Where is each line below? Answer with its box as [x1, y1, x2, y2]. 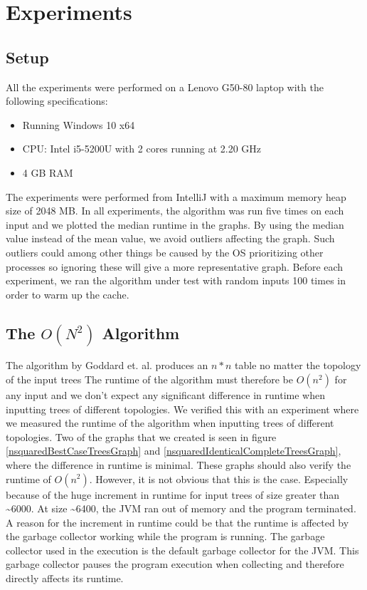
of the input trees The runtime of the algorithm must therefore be [6, 371, 294, 386]
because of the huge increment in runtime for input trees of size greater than [6, 487, 340, 502]
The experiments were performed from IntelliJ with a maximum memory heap [6, 189, 346, 204]
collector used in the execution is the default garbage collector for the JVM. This [6, 542, 359, 557]
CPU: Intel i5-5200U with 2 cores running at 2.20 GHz [22, 141, 262, 156]
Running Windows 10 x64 [22, 117, 135, 132]
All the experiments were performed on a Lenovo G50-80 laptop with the [6, 79, 324, 94]
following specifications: [6, 93, 108, 108]
